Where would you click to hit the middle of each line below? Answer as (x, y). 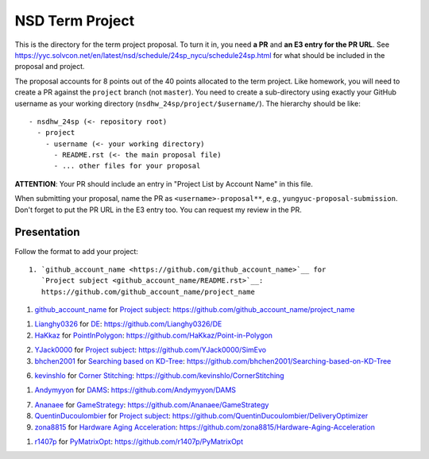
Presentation (47, 232)
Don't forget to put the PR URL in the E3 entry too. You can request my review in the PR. (158, 210)
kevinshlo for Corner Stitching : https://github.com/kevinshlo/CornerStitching (160, 376)
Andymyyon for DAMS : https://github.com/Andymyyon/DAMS (135, 390)
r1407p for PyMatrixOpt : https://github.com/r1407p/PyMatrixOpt (139, 442)
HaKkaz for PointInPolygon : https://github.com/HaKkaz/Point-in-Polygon (154, 335)
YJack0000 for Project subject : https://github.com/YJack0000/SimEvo (150, 350)
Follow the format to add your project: (77, 251)
